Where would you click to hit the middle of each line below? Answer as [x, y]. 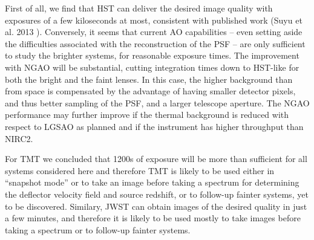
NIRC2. [19, 138]
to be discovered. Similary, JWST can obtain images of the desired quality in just [156, 206]
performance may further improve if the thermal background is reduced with [147, 115]
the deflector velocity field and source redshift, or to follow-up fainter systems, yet [157, 194]
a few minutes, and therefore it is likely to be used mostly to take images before [153, 218]
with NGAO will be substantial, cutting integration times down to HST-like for [152, 67]
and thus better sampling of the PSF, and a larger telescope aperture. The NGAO [157, 102]
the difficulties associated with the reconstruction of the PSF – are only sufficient [155, 43]
